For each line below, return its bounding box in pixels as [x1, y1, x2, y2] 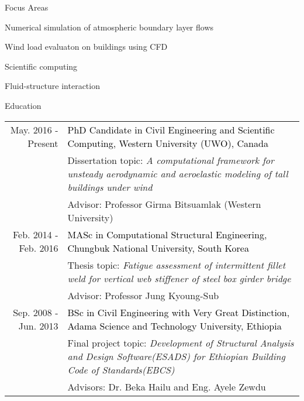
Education [5, 99, 42, 111]
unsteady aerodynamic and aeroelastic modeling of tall [67, 166, 288, 180]
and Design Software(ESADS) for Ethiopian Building [67, 349, 285, 363]
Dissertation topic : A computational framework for [67, 153, 274, 167]
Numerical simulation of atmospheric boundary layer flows [5, 20, 214, 33]
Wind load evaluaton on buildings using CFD [5, 40, 168, 53]
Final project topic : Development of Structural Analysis [67, 335, 294, 349]
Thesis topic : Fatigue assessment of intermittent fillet [67, 258, 285, 272]
